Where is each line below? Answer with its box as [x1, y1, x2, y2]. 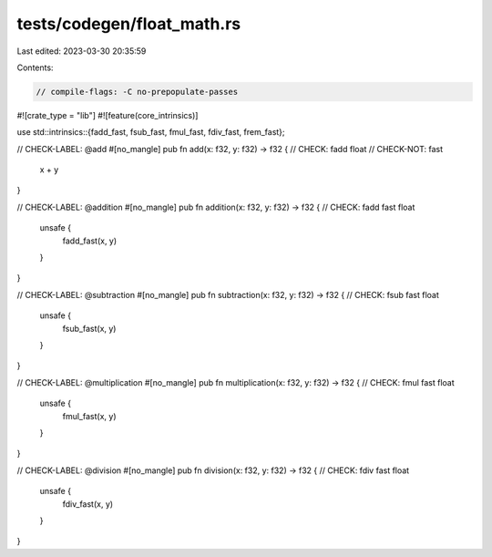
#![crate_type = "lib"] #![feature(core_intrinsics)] [16, 109, 199, 120]
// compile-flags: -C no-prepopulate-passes [36, 87, 239, 97]
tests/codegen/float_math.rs [16, 14, 241, 34]
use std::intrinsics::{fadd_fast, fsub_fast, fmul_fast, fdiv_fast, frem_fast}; [16, 127, 286, 138]
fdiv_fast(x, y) [62, 498, 114, 510]
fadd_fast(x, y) [62, 235, 118, 246]
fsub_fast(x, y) [62, 323, 117, 334]
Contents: [16, 62, 54, 73]
